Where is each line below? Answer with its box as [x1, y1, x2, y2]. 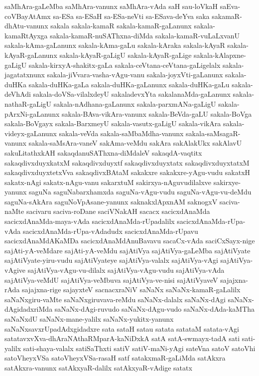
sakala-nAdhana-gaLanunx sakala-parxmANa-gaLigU [53, 98, 216, 109]
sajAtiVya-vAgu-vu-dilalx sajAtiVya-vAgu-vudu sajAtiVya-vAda [27, 265, 225, 275]
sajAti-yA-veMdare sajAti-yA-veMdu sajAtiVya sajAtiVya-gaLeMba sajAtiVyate [4, 245, 251, 255]
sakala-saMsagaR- [186, 128, 241, 138]
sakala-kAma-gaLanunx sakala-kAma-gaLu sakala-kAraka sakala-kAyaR [4, 40, 225, 50]
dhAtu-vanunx [4, 20, 48, 31]
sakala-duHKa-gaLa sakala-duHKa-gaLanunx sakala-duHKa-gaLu [28, 79, 230, 89]
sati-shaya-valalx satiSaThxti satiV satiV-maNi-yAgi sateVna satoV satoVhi [23, 343, 256, 353]
